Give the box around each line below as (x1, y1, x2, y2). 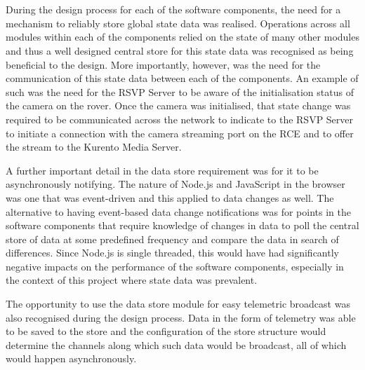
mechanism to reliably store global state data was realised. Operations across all (6, 15, 350, 30)
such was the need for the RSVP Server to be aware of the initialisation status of (6, 84, 354, 99)
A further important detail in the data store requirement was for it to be (6, 163, 319, 177)
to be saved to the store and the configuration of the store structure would (6, 324, 326, 338)
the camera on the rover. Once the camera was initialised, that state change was (6, 98, 351, 113)
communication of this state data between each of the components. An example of (6, 71, 359, 85)
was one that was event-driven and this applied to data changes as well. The (6, 190, 334, 205)
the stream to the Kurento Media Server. (6, 139, 182, 154)
